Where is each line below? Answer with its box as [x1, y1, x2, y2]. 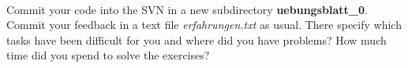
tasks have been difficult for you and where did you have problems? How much [6, 31, 387, 48]
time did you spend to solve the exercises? [6, 47, 210, 63]
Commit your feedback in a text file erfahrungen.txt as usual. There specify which [6, 16, 402, 33]
